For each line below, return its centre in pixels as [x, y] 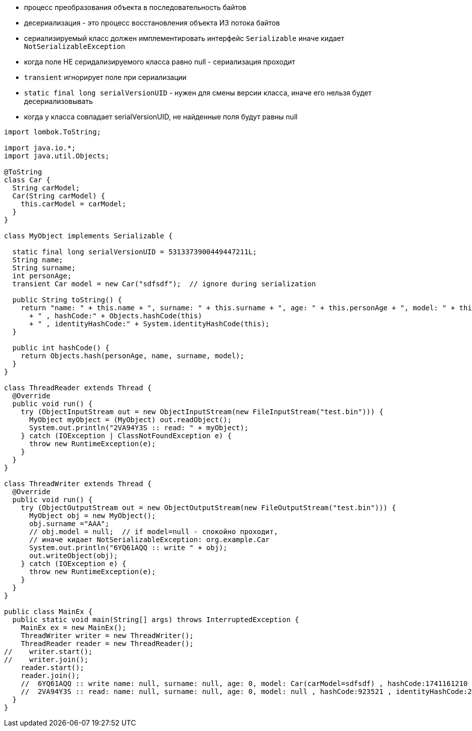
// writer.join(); [46, 660]
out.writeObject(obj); [73, 556]
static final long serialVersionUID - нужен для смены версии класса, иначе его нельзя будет [198, 93]
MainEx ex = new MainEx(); [73, 628]
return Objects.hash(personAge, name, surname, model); [132, 356]
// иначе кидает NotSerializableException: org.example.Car [149, 540]
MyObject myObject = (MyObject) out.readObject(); [130, 420]
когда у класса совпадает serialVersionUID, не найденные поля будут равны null [161, 117]
